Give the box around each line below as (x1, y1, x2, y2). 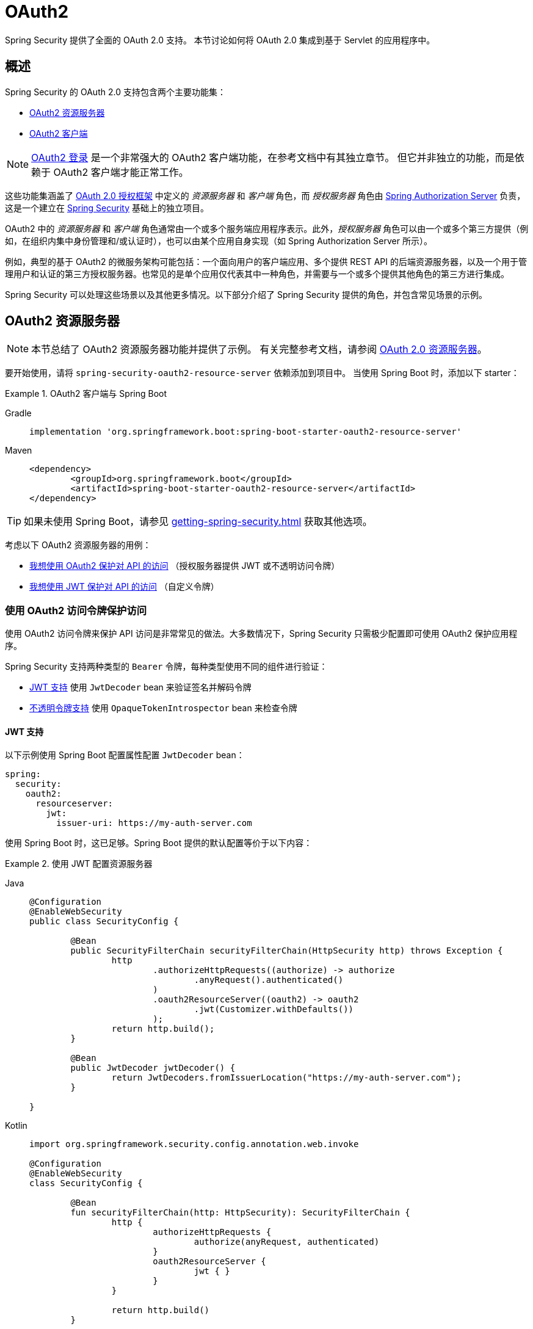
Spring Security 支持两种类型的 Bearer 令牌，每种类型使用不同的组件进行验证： (5, 661, 328, 672)
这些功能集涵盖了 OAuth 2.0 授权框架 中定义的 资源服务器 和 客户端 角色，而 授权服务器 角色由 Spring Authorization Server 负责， (5, 190, 526, 201)
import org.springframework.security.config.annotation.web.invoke (29, 1139, 359, 1150)
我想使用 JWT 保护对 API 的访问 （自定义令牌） (29, 581, 219, 592)
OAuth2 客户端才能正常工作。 (53, 165, 189, 178)
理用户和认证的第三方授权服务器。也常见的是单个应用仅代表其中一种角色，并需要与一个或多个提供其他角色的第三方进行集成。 (5, 268, 509, 279)
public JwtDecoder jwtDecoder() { (70, 1063, 236, 1073)
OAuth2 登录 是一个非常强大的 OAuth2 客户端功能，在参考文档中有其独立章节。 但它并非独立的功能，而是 (31, 151, 515, 164)
